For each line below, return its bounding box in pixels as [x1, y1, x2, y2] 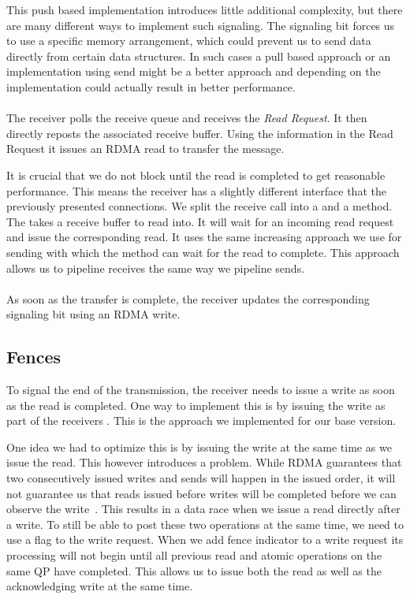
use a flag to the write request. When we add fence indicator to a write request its [6, 531, 404, 548]
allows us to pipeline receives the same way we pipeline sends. [6, 259, 305, 276]
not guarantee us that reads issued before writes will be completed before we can [6, 485, 397, 501]
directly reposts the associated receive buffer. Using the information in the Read [6, 125, 393, 141]
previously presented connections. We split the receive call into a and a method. [6, 198, 393, 214]
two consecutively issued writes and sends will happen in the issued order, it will [6, 470, 396, 486]
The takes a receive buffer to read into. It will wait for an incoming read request [6, 213, 394, 229]
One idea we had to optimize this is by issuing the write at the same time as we [6, 438, 392, 455]
